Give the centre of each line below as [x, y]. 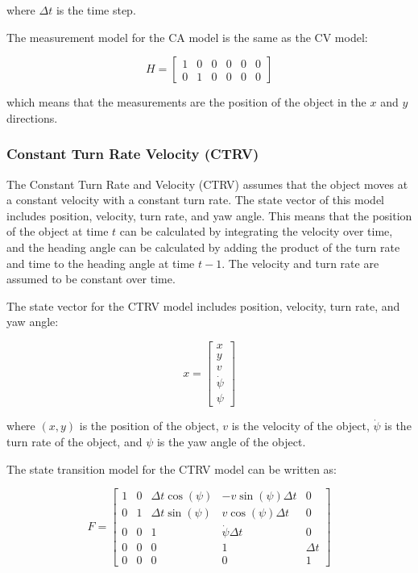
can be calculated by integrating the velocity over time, [256, 231]
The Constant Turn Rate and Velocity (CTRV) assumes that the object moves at [207, 184]
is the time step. [96, 10]
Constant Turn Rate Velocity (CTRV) [133, 154]
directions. [32, 117]
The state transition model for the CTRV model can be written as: [172, 468]
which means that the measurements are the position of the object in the [186, 102]
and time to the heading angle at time [101, 263]
